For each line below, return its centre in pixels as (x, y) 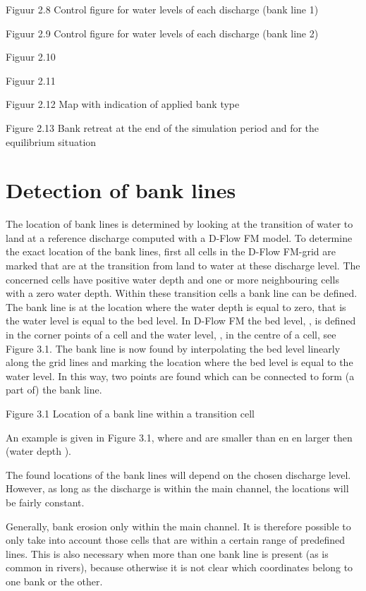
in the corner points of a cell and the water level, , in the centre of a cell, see (171, 335)
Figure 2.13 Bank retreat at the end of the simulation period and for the (163, 127)
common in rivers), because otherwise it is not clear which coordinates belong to (179, 567)
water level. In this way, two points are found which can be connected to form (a (180, 376)
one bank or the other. (54, 581)
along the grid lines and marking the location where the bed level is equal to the (179, 362)
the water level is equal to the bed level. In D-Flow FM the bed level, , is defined (181, 321)
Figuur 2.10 (31, 57)
